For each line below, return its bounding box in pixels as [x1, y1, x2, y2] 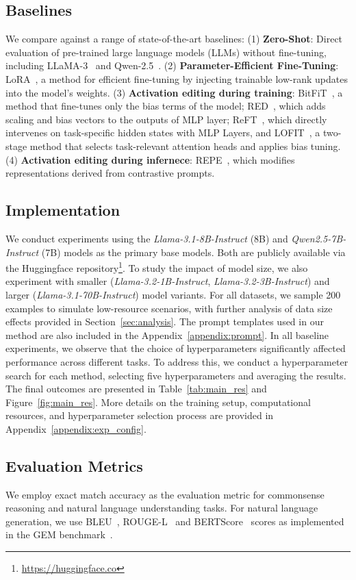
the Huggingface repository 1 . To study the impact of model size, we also [5, 259, 308, 275]
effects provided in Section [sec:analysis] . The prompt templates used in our [5, 314, 324, 329]
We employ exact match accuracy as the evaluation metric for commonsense [5, 487, 325, 501]
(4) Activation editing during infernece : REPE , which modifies [5, 152, 295, 166]
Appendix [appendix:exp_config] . [5, 421, 147, 436]
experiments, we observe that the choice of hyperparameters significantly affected [5, 341, 346, 355]
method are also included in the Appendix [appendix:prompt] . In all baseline [5, 327, 329, 342]
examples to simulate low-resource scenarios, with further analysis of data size [5, 301, 333, 315]
